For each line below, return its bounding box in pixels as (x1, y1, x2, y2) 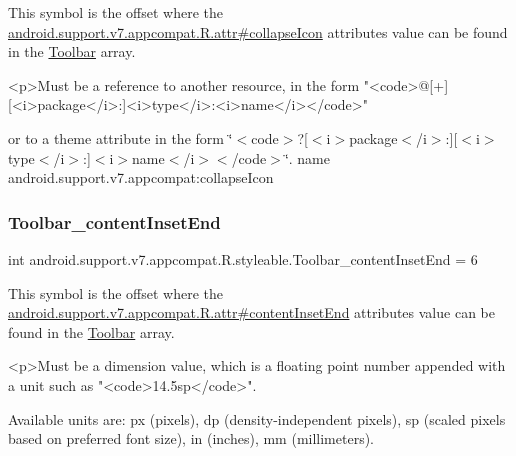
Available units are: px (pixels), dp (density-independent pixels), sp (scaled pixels (8, 408, 506, 429)
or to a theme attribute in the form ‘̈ (8, 127, 233, 148)
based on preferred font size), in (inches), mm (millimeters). (8, 428, 375, 449)
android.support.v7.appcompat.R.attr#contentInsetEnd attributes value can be (8, 302, 495, 323)
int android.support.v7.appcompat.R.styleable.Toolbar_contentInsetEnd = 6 (8, 248, 478, 269)
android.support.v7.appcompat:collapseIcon (8, 167, 274, 188)
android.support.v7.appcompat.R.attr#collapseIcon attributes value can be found (8, 21, 508, 42)
